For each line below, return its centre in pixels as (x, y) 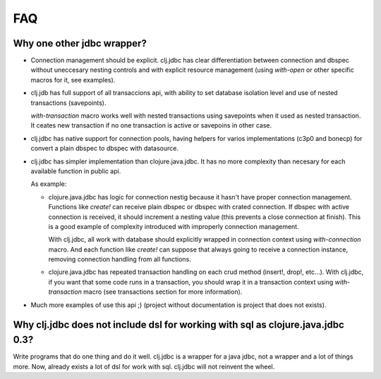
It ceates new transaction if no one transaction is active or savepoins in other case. (151, 125)
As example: (49, 184)
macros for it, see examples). (73, 80)
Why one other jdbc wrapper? (80, 43)
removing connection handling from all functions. (120, 259)
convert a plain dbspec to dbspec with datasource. (105, 149)
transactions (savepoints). (68, 103)
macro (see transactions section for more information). (163, 292)
